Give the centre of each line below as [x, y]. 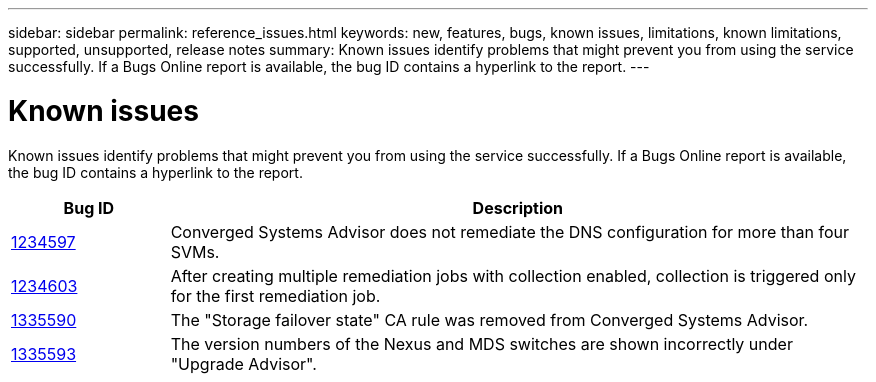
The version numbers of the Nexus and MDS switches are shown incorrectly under [481, 343]
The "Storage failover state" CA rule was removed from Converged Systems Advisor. [489, 319]
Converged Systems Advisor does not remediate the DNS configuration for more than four [509, 231]
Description [518, 207]
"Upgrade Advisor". [243, 363]
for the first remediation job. [275, 295]
